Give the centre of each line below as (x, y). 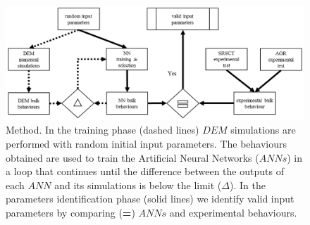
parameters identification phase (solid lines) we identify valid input (150, 199)
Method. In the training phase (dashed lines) (103, 130)
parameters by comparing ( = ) (70, 212)
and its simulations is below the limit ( (138, 185)
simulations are (263, 130)
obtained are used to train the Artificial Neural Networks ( (132, 157)
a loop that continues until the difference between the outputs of (145, 171)
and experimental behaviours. (233, 212)
